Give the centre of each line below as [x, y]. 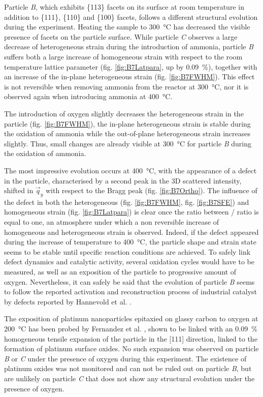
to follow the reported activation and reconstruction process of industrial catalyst [131, 292]
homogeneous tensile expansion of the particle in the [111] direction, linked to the [131, 338]
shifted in [19, 190]
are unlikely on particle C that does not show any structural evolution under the [129, 378]
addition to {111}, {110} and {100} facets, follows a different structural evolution [131, 17]
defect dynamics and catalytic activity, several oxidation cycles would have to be [129, 262]
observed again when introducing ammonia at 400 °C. [88, 96]
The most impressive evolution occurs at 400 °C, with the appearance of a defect [130, 170]
